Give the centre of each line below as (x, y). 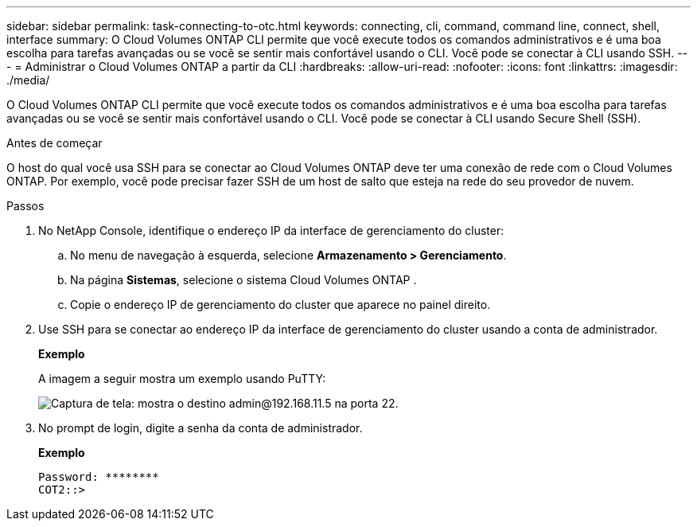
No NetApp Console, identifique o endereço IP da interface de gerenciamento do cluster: (271, 230)
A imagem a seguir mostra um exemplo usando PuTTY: (182, 379)
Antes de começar (55, 143)
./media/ (28, 80)
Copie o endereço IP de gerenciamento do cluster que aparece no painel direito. (280, 304)
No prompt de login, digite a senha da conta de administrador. (201, 428)
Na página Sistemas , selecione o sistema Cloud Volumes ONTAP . (243, 280)
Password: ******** (99, 477)
